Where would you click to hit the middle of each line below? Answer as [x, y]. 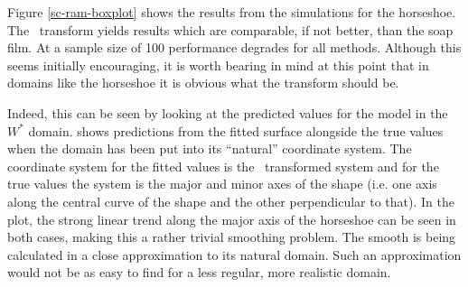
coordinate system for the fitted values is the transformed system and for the [223, 166]
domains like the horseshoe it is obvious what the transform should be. [203, 83]
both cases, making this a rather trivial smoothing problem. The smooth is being [232, 237]
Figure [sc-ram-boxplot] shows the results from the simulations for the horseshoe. [232, 12]
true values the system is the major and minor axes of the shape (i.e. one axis [222, 184]
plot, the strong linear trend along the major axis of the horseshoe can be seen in [232, 219]
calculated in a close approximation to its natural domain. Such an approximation [234, 254]
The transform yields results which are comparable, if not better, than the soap [230, 29]
